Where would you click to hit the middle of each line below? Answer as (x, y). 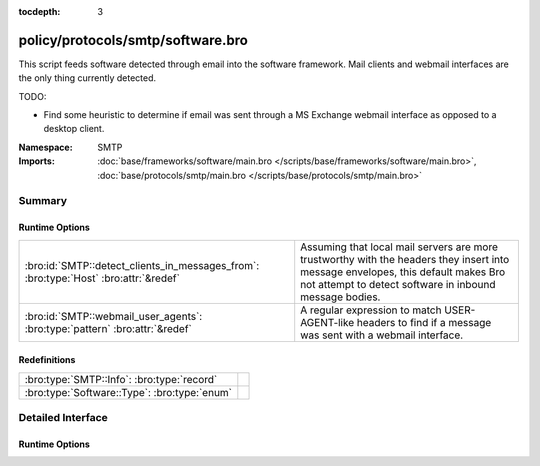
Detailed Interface (63, 417)
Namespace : (46, 147)
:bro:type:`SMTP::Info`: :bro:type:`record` (121, 379)
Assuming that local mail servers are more (399, 247)
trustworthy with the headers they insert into (405, 259)
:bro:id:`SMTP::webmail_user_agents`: (113, 316)
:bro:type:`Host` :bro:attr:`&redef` (102, 278)
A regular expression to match (371, 310)
